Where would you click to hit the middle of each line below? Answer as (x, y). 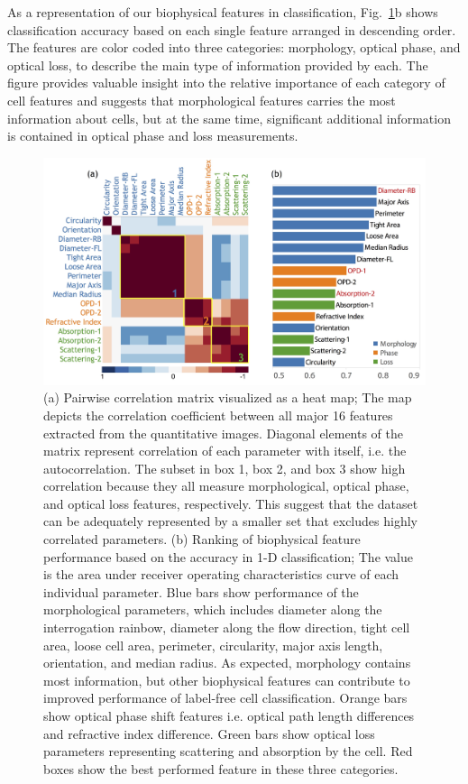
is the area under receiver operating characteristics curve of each (221, 574)
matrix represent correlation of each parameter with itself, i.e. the (225, 451)
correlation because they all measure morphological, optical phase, (226, 486)
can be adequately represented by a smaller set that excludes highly (230, 521)
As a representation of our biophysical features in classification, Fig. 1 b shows (223, 12)
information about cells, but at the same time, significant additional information (229, 118)
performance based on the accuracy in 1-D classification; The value (229, 556)
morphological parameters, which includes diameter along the (213, 609)
